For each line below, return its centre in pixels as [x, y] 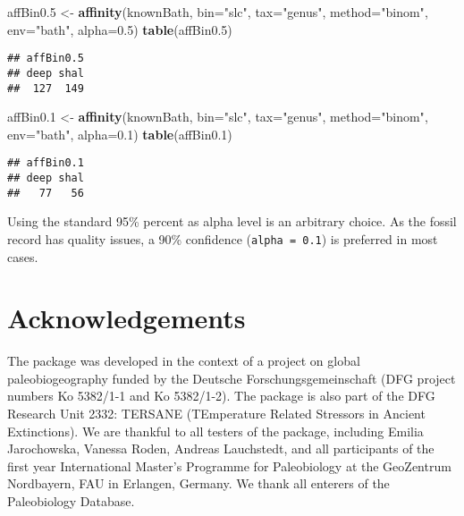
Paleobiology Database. [71, 501]
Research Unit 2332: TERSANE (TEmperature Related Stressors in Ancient [216, 414]
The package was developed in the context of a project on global [184, 361]
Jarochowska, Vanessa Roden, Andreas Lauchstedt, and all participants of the [221, 448]
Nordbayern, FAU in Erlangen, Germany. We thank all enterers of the [198, 483]
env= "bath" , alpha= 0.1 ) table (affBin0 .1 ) [120, 134]
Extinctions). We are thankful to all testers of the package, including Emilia [215, 431]
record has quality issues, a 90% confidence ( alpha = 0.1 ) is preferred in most [223, 238]
